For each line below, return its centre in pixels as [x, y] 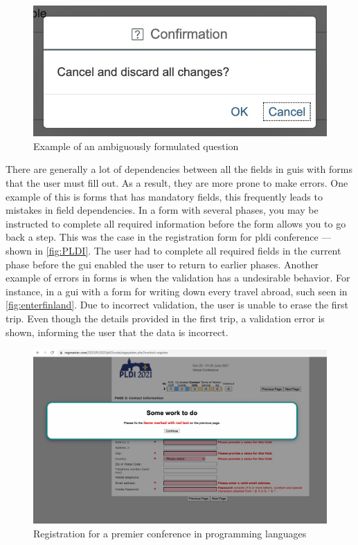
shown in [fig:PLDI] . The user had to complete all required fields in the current [173, 250]
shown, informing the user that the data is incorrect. [117, 332]
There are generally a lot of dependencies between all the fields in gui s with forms [179, 169]
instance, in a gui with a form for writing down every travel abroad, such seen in [177, 291]
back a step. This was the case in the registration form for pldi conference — [169, 237]
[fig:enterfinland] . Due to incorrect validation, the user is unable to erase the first [177, 305]
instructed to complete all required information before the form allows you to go [176, 223]
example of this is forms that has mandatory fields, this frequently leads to [164, 196]
